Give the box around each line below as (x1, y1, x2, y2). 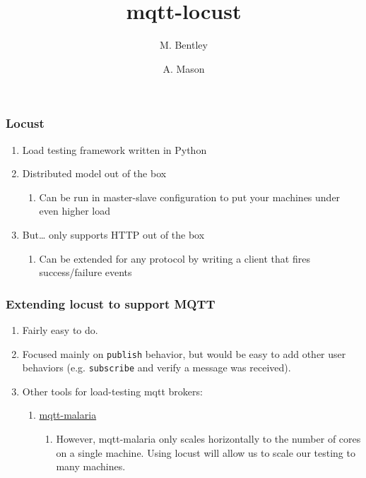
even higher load (39, 203, 110, 218)
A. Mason (163, 61, 205, 76)
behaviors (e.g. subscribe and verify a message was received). (22, 360, 291, 375)
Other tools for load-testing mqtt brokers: (22, 383, 203, 398)
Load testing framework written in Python (22, 142, 207, 157)
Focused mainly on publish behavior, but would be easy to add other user (22, 346, 346, 361)
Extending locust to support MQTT (6, 294, 216, 312)
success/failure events (39, 265, 132, 280)
